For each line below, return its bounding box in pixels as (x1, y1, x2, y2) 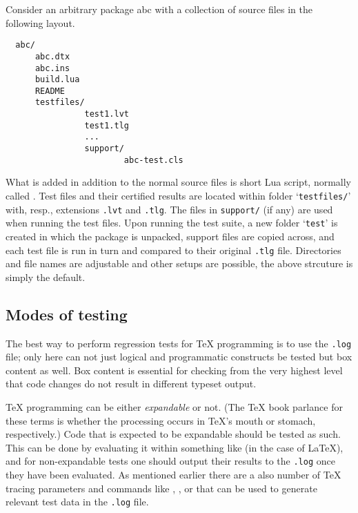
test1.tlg (84, 120, 129, 130)
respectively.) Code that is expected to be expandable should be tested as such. (6, 427, 341, 441)
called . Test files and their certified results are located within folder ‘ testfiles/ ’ (6, 188, 351, 202)
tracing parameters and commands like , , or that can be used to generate (6, 481, 317, 495)
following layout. (6, 15, 75, 30)
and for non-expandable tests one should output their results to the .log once (6, 454, 335, 468)
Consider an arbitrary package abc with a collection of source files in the (6, 2, 312, 16)
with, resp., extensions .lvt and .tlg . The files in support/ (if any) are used (6, 202, 333, 216)
